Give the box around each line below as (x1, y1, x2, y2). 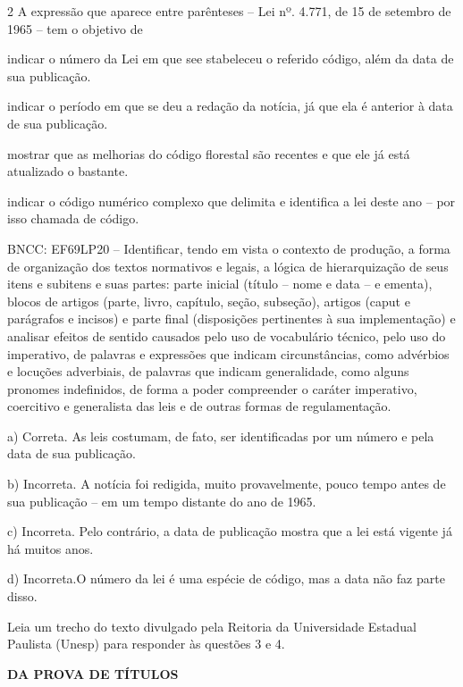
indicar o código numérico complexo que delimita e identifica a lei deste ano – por (7, 191, 456, 210)
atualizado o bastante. (7, 162, 129, 180)
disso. (7, 587, 38, 606)
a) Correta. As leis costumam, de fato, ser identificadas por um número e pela (7, 426, 434, 445)
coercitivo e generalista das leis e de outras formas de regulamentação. (7, 397, 391, 415)
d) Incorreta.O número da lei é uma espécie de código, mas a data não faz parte (7, 569, 445, 588)
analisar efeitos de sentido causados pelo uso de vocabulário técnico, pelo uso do (7, 326, 446, 345)
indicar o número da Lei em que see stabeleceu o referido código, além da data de (7, 49, 454, 68)
